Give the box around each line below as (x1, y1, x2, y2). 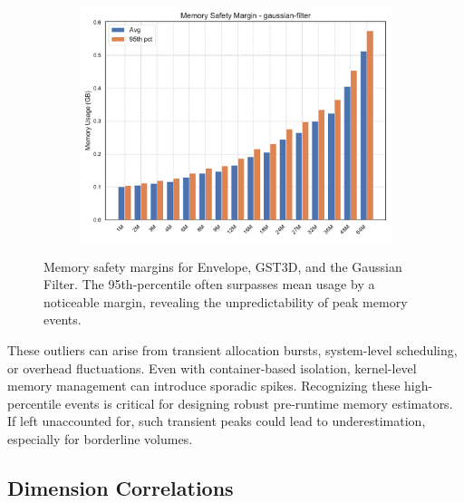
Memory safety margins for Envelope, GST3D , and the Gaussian (43, 256, 402, 276)
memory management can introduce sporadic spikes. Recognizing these (7, 376, 401, 395)
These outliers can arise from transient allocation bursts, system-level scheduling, (7, 340, 458, 359)
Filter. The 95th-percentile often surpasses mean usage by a (43, 275, 375, 294)
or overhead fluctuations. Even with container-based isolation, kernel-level (7, 358, 417, 377)
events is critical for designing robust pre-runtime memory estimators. (64, 393, 453, 412)
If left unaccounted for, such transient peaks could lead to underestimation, (7, 411, 426, 430)
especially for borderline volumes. (7, 429, 193, 448)
